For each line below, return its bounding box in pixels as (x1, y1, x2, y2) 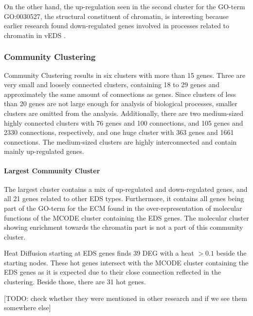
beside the (216, 248, 247, 258)
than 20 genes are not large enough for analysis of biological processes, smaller (4, 98, 237, 109)
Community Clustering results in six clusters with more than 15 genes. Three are (4, 70, 246, 80)
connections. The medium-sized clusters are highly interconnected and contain (4, 136, 237, 147)
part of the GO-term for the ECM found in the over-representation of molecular (4, 203, 242, 213)
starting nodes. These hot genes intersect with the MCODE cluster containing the (4, 257, 249, 267)
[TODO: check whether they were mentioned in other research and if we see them (4, 293, 247, 303)
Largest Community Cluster (4, 165, 100, 175)
